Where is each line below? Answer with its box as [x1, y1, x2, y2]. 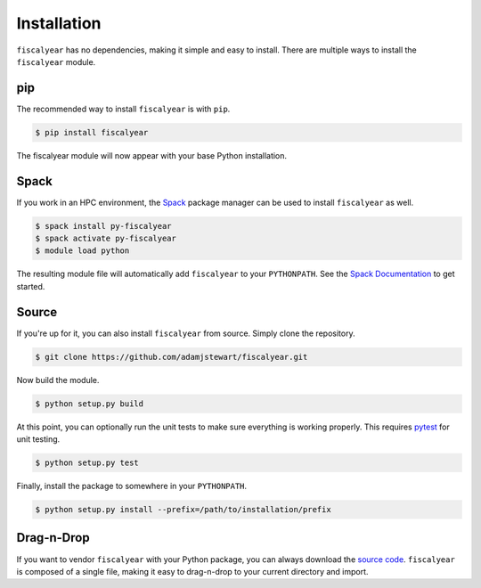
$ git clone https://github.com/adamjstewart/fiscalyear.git [35, 352, 308, 362]
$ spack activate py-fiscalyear [35, 233, 177, 244]
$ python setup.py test [35, 458, 140, 468]
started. [16, 281, 45, 291]
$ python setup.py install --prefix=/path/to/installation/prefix [35, 504, 331, 515]
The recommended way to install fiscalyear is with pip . [16, 103, 231, 114]
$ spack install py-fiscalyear [35, 221, 173, 231]
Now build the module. [16, 374, 100, 385]
